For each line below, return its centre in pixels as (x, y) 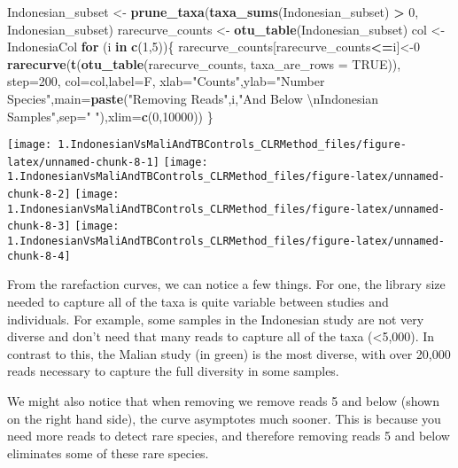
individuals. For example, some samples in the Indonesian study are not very (216, 319)
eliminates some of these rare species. (108, 452)
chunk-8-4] (39, 256)
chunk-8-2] (39, 195)
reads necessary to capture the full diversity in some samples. (173, 371)
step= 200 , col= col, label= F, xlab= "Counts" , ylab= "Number (166, 81)
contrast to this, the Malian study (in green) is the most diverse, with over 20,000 (229, 353)
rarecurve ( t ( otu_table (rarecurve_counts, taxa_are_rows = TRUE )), (204, 63)
